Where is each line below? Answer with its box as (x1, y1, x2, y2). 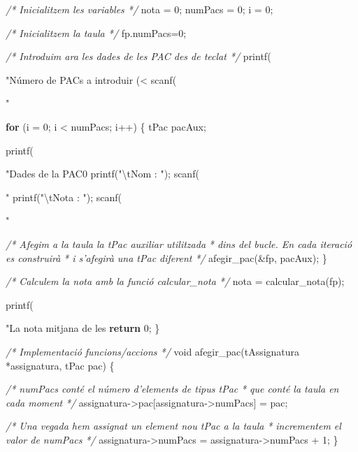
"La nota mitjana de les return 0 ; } (6, 321, 160, 335)
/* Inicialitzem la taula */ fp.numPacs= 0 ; (6, 25, 187, 40)
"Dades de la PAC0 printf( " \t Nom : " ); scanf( (6, 166, 199, 181)
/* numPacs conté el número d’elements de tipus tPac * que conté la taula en (6, 381, 339, 396)
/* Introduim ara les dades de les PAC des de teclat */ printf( (6, 49, 271, 64)
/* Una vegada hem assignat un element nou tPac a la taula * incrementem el (6, 418, 341, 433)
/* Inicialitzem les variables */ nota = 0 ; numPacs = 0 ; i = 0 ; (6, 2, 273, 16)
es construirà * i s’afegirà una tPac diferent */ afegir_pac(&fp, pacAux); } (6, 250, 327, 265)
